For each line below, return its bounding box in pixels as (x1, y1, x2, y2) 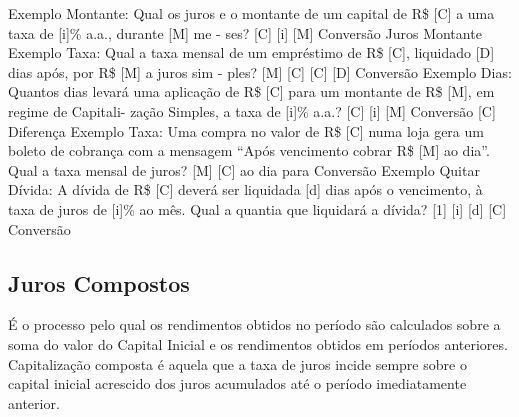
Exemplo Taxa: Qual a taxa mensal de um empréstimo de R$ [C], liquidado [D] (8, 42, 495, 63)
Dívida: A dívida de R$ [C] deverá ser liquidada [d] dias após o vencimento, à (8, 179, 483, 200)
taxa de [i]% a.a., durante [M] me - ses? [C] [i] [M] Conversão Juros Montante (8, 22, 482, 43)
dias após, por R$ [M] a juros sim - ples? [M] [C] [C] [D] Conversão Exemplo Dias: (8, 61, 512, 82)
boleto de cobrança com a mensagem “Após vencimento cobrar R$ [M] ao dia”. (8, 140, 490, 161)
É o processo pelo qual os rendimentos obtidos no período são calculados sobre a (8, 314, 501, 335)
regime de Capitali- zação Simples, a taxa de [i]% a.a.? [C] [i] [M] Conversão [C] (8, 100, 496, 121)
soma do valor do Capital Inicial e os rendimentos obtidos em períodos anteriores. (8, 333, 508, 354)
